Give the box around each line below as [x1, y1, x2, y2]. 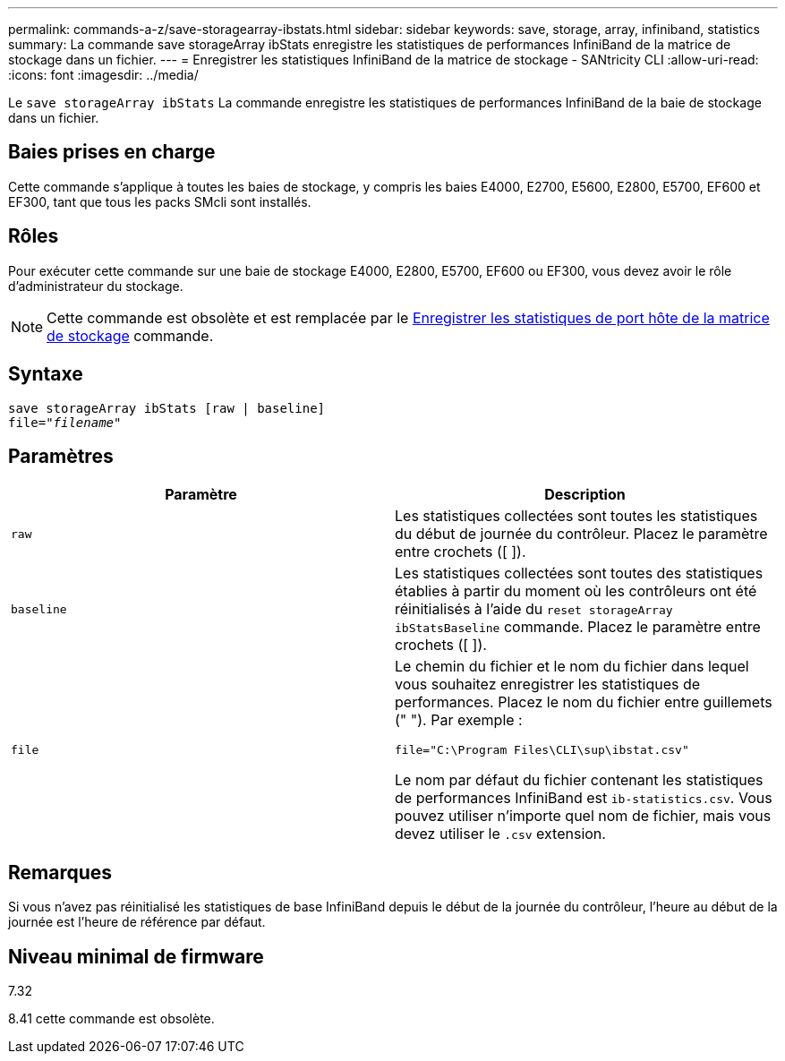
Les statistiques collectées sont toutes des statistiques [395, 564, 764, 583]
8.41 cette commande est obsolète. [8, 1011, 215, 1027]
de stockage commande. [47, 326, 214, 345]
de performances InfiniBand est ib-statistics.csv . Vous [395, 789, 772, 808]
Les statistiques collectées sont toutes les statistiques [395, 507, 758, 526]
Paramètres [8, 444, 114, 467]
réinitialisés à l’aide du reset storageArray [395, 600, 673, 619]
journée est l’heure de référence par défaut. [8, 914, 266, 930]
